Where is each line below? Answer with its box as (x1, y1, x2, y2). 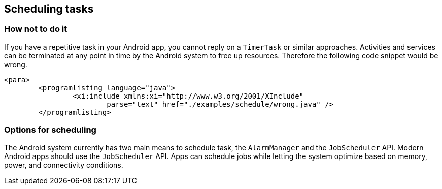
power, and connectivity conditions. (4, 160, 123, 169)
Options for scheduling (4, 124, 96, 135)
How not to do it (4, 24, 67, 35)
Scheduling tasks (4, 3, 94, 15)
